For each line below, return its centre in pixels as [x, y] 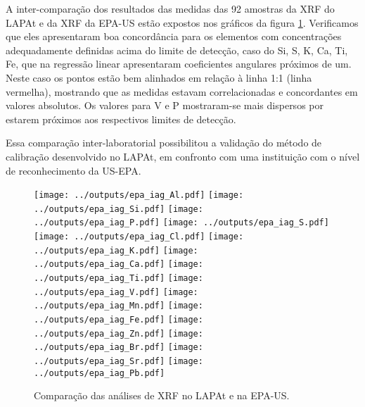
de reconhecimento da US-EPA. [73, 170]
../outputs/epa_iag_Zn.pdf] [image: [119, 333]
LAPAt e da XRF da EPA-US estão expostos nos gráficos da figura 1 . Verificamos [182, 22]
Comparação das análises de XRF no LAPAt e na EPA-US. [162, 395]
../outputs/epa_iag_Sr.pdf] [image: [119, 361]
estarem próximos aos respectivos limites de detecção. [121, 119]
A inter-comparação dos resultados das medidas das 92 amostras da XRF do [170, 8]
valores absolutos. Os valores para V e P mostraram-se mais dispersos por [165, 105]
